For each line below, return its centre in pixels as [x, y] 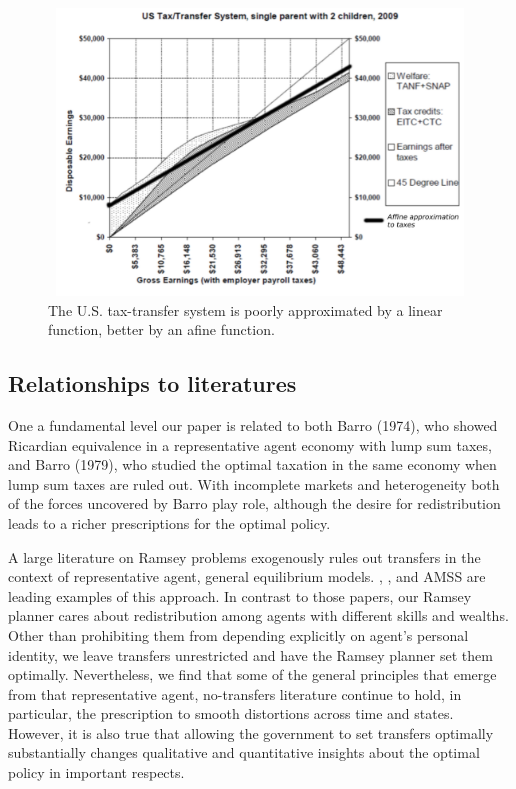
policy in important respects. [96, 772]
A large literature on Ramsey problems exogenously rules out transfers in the [244, 556]
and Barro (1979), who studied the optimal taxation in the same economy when [252, 464]
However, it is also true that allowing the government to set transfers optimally [251, 732]
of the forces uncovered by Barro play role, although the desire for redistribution [254, 503]
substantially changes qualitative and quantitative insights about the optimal [244, 752]
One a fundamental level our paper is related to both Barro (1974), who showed [253, 424]
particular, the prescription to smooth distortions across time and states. [231, 713]
